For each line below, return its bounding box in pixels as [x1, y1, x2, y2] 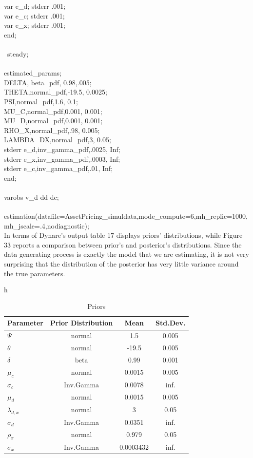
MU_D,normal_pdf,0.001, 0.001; [4, 115, 103, 126]
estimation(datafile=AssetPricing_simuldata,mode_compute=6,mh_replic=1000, [4, 211, 248, 221]
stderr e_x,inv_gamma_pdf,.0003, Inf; [4, 153, 120, 164]
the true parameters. [4, 268, 65, 278]
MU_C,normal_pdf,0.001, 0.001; [4, 106, 102, 116]
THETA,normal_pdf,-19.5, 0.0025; [4, 87, 107, 97]
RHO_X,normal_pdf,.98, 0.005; [4, 125, 100, 135]
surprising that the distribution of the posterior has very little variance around [4, 259, 239, 269]
